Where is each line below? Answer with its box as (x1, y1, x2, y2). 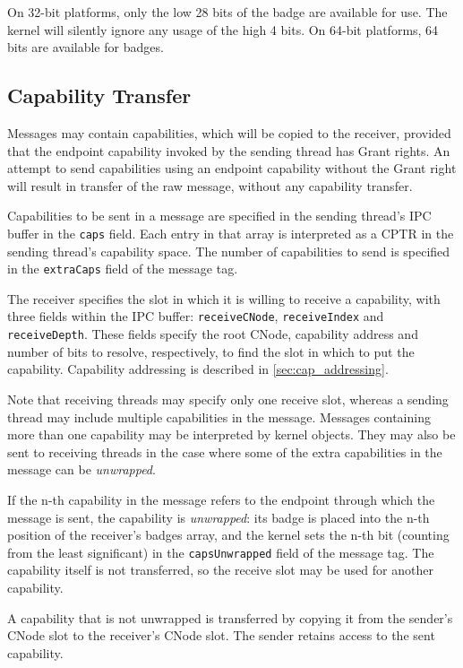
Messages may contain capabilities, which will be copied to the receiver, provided (7, 123, 451, 142)
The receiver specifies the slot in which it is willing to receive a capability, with (7, 289, 441, 308)
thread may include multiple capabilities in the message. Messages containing (7, 407, 431, 426)
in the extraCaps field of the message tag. (7, 259, 238, 278)
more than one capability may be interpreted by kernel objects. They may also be (7, 425, 456, 444)
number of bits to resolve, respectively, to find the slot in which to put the (7, 342, 415, 360)
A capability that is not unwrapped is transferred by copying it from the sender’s (7, 608, 453, 627)
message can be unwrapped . (7, 460, 156, 479)
